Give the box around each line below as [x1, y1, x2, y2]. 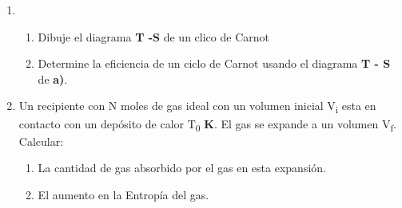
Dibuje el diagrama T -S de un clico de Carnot [38, 28, 269, 45]
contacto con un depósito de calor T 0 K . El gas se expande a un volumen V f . [18, 115, 396, 134]
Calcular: [18, 132, 64, 149]
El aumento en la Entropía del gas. [38, 186, 209, 202]
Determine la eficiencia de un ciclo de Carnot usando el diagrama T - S [38, 55, 391, 72]
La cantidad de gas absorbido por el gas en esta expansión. [38, 159, 326, 176]
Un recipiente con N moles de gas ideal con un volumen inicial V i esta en [18, 97, 376, 116]
